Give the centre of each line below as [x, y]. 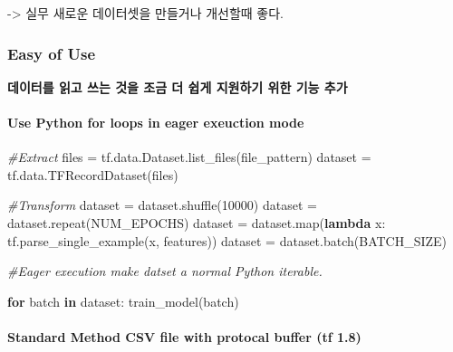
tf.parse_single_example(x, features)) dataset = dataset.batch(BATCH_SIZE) [227, 240]
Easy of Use [52, 53]
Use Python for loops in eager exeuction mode [156, 122]
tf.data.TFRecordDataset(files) [93, 174]
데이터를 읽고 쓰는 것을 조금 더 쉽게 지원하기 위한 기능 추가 [178, 86]
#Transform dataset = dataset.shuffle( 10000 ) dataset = [162, 205]
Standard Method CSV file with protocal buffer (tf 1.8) [184, 336]
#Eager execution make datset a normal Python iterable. [165, 271]
